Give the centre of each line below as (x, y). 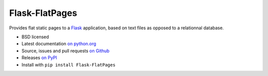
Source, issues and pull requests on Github (66, 51)
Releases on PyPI (39, 58)
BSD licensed (35, 37)
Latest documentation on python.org (59, 44)
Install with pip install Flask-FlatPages (68, 65)
